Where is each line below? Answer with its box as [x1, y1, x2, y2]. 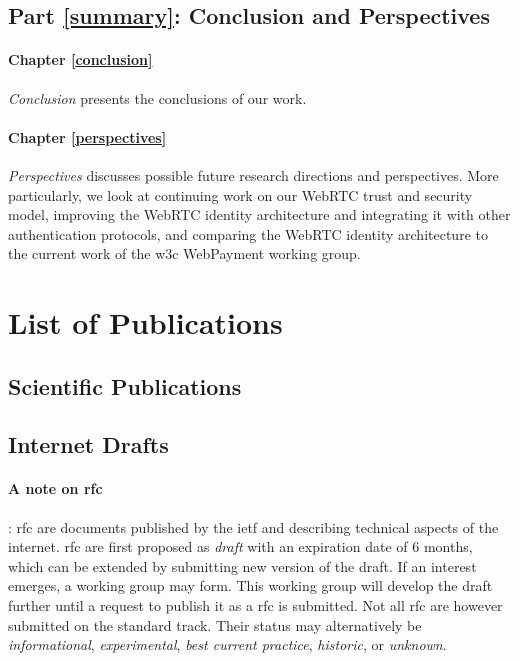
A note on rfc [8, 478, 103, 499]
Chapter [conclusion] [8, 49, 153, 70]
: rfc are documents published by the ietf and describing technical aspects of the [8, 516, 499, 537]
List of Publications [8, 302, 283, 343]
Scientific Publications [8, 370, 242, 401]
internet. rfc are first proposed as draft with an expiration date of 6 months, [8, 536, 473, 557]
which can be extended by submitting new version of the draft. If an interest [8, 555, 477, 576]
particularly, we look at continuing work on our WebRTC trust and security [8, 184, 473, 205]
